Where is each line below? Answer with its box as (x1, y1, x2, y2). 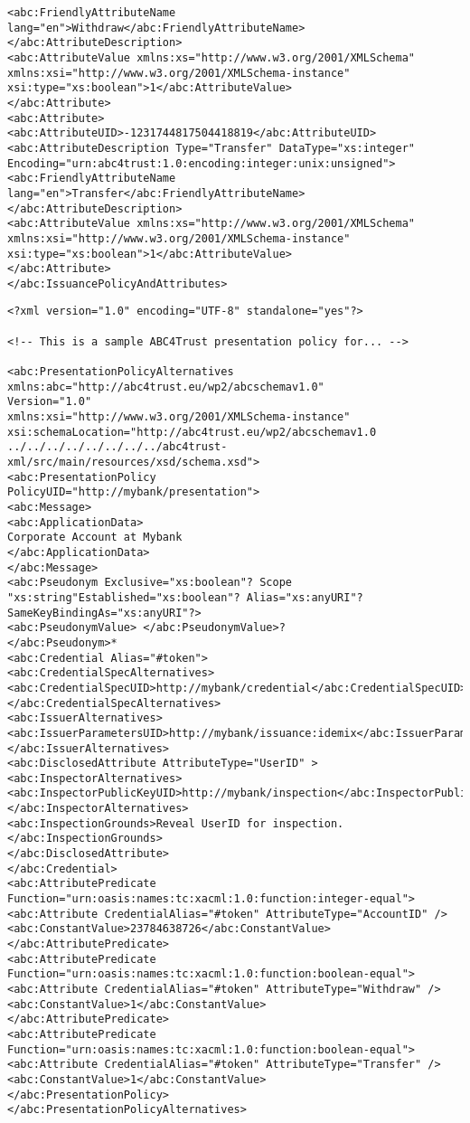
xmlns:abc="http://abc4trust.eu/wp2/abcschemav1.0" (7, 380, 324, 393)
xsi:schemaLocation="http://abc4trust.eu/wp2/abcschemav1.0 (7, 425, 377, 439)
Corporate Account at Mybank (7, 531, 183, 544)
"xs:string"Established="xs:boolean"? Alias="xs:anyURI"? (7, 590, 363, 604)
